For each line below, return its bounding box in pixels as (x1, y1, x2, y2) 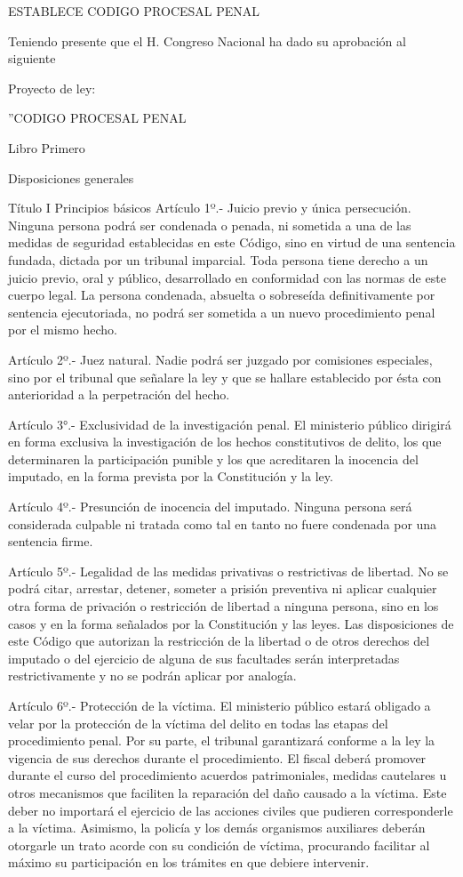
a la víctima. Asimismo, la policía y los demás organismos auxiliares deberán (8, 818, 426, 837)
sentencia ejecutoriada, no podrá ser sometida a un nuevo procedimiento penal (8, 302, 435, 321)
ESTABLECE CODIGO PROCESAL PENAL (8, 2, 260, 20)
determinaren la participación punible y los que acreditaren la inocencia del (8, 449, 419, 468)
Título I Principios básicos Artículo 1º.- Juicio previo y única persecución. (8, 198, 411, 217)
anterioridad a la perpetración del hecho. (8, 385, 230, 404)
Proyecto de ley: (8, 78, 96, 97)
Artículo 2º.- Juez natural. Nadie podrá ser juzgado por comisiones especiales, (8, 350, 433, 368)
